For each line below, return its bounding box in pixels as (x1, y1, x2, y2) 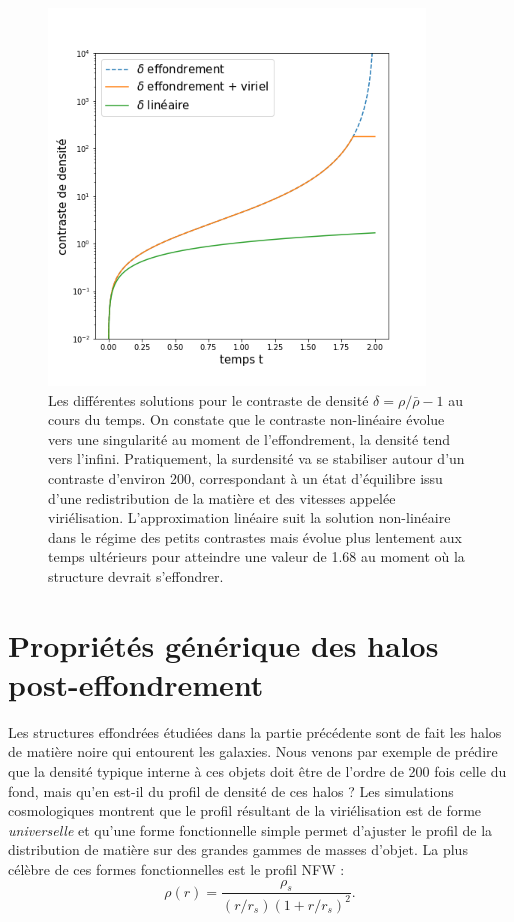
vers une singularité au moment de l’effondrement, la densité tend (48, 428, 451, 449)
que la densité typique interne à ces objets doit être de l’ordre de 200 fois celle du (8, 760, 507, 781)
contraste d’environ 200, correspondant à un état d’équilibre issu (48, 467, 443, 488)
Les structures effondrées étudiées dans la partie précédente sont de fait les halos (8, 721, 502, 742)
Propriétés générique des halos (8, 624, 439, 665)
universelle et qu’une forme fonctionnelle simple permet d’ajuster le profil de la (8, 819, 493, 840)
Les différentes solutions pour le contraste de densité (48, 389, 369, 410)
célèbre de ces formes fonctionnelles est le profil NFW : (8, 858, 345, 879)
